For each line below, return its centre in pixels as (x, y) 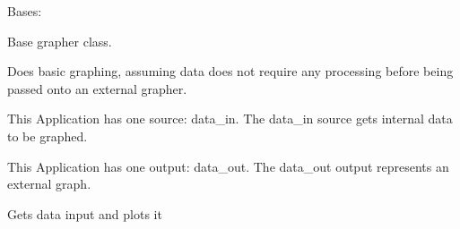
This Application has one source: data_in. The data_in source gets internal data (230, 119)
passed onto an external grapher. (97, 88)
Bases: (25, 11)
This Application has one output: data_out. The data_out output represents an (228, 166)
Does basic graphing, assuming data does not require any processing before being (230, 71)
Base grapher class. (60, 41)
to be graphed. (48, 136)
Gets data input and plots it (85, 213)
